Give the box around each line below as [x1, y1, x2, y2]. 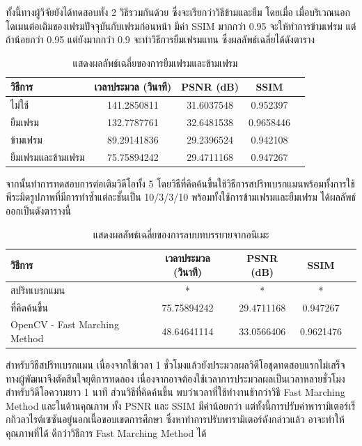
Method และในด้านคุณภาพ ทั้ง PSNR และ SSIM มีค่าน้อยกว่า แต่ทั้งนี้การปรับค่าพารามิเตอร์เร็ [6, 398, 356, 413]
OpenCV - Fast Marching [10, 317, 119, 332]
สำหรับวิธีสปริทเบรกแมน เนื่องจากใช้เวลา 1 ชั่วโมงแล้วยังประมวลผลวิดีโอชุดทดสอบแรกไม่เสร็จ [6, 357, 345, 372]
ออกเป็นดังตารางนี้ [6, 203, 71, 218]
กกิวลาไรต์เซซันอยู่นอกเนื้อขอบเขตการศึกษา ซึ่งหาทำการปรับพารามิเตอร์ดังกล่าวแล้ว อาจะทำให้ [6, 412, 345, 426]
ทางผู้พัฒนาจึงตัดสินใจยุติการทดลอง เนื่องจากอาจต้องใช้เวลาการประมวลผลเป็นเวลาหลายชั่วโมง [6, 371, 345, 385]
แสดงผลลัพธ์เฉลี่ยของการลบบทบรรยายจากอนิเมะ [93, 226, 269, 241]
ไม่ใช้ [10, 98, 29, 112]
